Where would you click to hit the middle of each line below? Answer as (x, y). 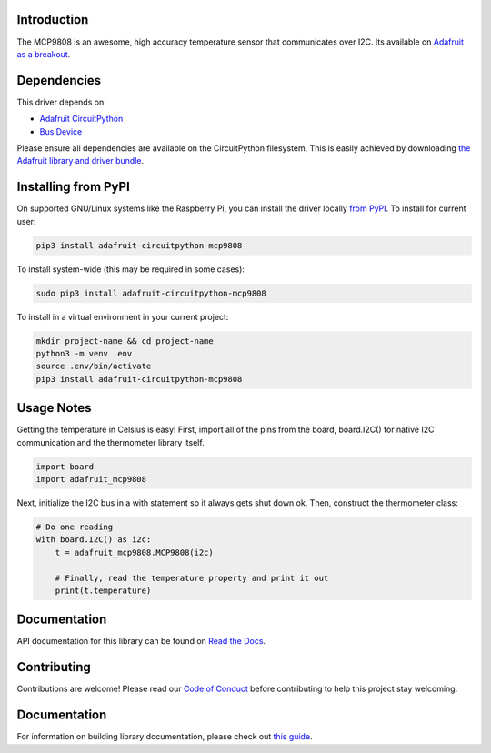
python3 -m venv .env (84, 353)
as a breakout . (44, 54)
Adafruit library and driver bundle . (80, 161)
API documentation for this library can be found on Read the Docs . (141, 641)
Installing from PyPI (74, 187)
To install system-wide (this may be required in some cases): (131, 269)
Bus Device (61, 131)
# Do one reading (75, 527)
